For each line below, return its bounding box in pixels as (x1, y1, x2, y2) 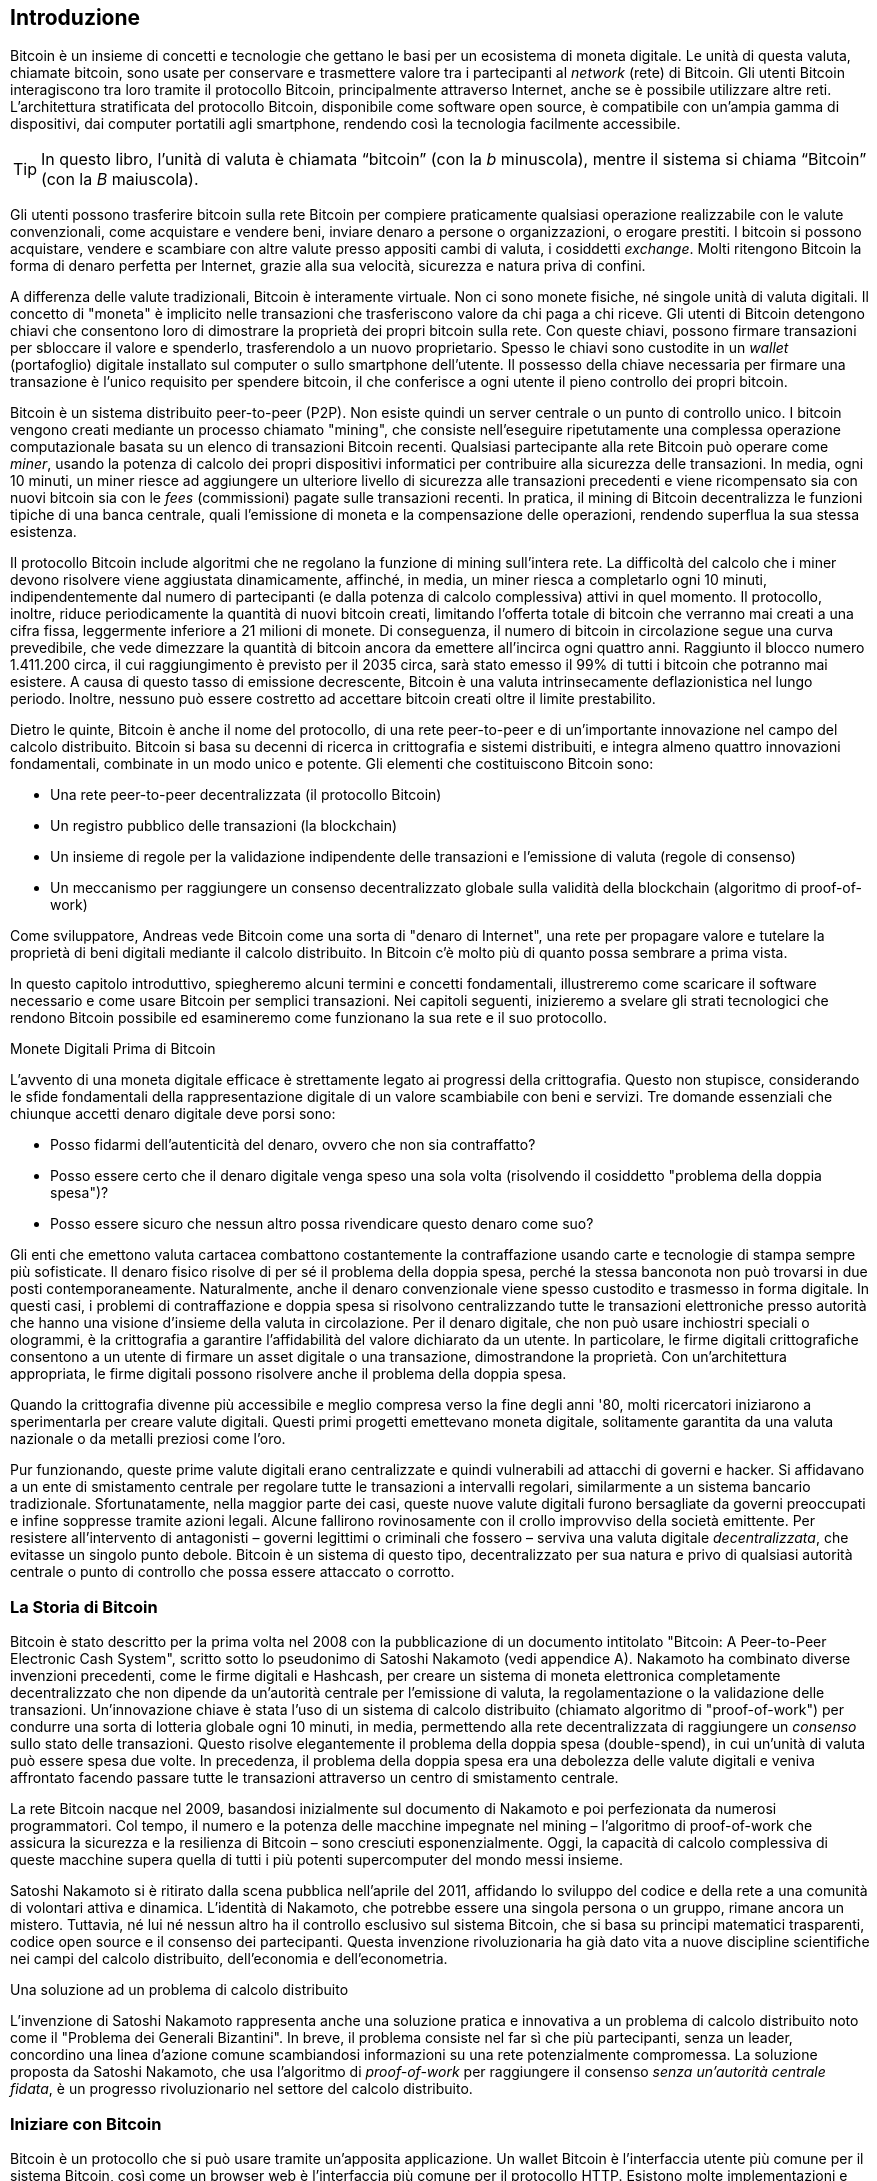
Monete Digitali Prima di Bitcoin (10, 1040, 216, 1058)
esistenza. (10, 523, 77, 541)
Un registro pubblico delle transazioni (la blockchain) (50, 817, 398, 835)
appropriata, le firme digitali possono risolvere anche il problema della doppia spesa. (10, 1365, 567, 1383)
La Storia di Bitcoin (10, 1596, 158, 1617)
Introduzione (10, 5, 141, 30)
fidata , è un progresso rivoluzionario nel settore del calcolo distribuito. (10, 2080, 473, 2098)
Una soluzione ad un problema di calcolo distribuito (10, 1981, 349, 1999)
